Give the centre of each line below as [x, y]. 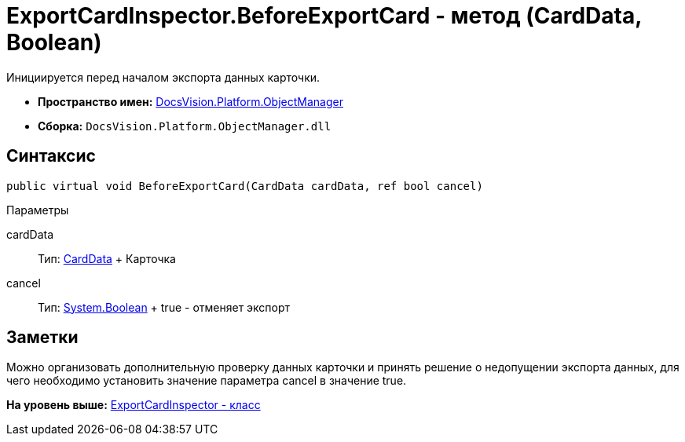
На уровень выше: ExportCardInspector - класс [134, 405]
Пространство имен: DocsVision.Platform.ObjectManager [190, 101]
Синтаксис [51, 156]
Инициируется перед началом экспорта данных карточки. [163, 77]
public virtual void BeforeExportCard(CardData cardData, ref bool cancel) [245, 186]
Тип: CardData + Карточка [107, 258]
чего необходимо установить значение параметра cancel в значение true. [207, 381]
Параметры [38, 210]
